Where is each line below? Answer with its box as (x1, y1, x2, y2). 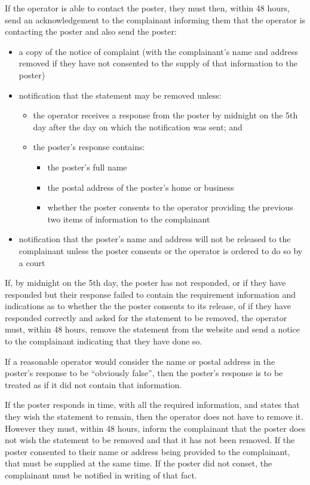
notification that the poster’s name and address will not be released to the (19, 233, 291, 245)
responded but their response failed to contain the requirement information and (5, 288, 296, 300)
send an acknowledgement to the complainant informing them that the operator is (5, 13, 306, 26)
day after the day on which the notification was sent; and (33, 120, 243, 133)
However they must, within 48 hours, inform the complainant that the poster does (5, 422, 306, 434)
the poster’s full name (47, 160, 127, 173)
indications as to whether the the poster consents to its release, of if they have (5, 300, 291, 312)
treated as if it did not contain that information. (5, 378, 182, 391)
